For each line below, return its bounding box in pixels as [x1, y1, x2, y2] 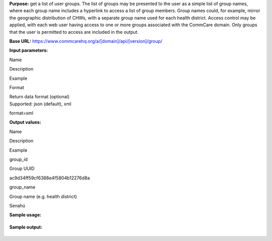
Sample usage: [9, 212, 41, 218]
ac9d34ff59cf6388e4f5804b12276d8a [9, 174, 90, 181]
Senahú [9, 202, 25, 209]
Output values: [9, 119, 41, 126]
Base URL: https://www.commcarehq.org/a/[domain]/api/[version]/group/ [9, 38, 163, 44]
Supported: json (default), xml [9, 101, 72, 107]
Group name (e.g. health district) [9, 193, 78, 199]
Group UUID [9, 165, 35, 171]
